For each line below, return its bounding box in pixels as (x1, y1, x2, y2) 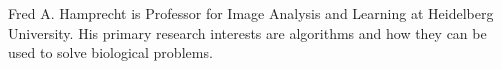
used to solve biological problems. (8, 42, 213, 63)
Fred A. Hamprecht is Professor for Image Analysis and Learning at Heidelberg (8, 3, 494, 23)
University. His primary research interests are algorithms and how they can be (8, 22, 487, 43)
